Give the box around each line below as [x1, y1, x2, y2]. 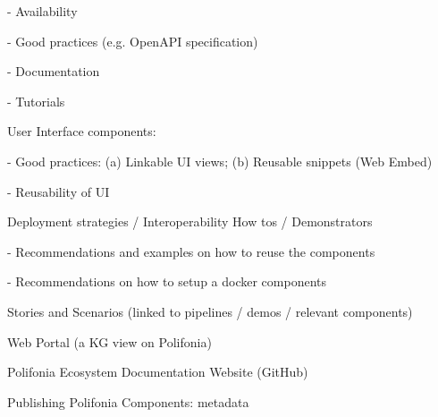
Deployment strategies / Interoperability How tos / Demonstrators [7, 212, 373, 231]
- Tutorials [7, 91, 65, 110]
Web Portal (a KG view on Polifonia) [7, 332, 212, 351]
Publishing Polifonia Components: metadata [7, 392, 249, 411]
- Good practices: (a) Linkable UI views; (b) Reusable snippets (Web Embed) [7, 151, 433, 170]
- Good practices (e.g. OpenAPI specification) [7, 31, 258, 50]
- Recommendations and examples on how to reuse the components [7, 242, 375, 260]
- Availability [7, 2, 78, 20]
